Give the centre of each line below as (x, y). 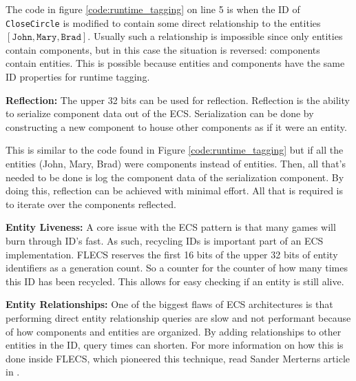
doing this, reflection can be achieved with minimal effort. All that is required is (174, 190)
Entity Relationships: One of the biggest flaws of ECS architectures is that (169, 304)
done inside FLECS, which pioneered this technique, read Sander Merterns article (178, 358)
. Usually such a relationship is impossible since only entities (215, 36)
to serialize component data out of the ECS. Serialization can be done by (160, 113)
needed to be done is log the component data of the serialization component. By (175, 177)
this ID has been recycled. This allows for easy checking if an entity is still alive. (175, 281)
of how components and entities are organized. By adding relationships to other (174, 331)
